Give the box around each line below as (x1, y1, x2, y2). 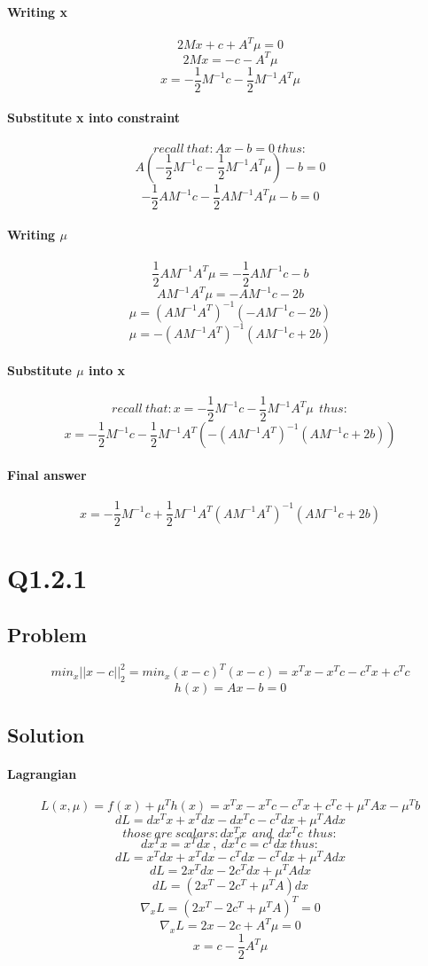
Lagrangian (7, 764, 77, 782)
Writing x (7, 2, 67, 20)
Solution (7, 720, 85, 748)
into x (88, 360, 126, 379)
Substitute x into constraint (7, 108, 181, 127)
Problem (7, 621, 87, 648)
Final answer (7, 466, 87, 483)
